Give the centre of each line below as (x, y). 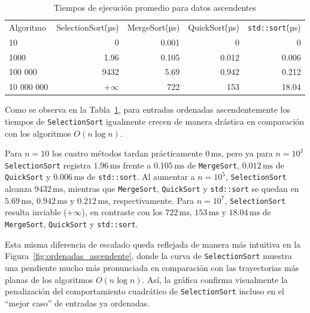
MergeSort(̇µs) (154, 27)
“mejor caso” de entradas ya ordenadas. (77, 303)
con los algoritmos (38, 133)
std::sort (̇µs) (274, 27)
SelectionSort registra (48, 165)
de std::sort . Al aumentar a (141, 177)
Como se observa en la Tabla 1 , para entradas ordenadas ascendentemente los (148, 109)
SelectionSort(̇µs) (88, 27)
